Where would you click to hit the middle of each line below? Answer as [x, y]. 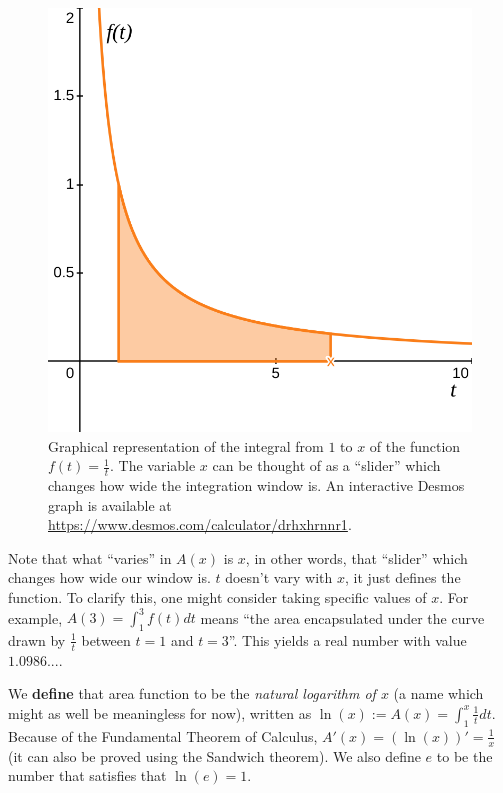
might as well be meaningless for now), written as [160, 712]
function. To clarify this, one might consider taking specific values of [217, 596]
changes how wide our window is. [109, 577]
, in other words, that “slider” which [356, 557]
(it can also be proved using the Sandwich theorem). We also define [214, 755]
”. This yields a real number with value [347, 639]
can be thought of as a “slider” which [326, 465]
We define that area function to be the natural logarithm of [192, 693]
